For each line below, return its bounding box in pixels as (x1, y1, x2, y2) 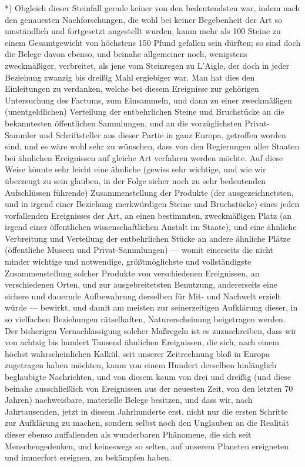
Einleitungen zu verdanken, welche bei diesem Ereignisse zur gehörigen (5, 82, 259, 95)
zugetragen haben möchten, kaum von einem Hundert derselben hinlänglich (5, 359, 277, 371)
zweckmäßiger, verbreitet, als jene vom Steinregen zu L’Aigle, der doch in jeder (5, 59, 290, 71)
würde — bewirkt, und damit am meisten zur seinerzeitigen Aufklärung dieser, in (5, 301, 298, 313)
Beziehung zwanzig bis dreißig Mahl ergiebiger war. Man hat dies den (5, 71, 255, 83)
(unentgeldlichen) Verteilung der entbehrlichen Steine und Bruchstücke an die (5, 105, 284, 118)
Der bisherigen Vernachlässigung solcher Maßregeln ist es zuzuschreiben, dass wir (5, 324, 297, 336)
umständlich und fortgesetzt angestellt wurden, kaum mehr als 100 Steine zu (5, 25, 281, 37)
